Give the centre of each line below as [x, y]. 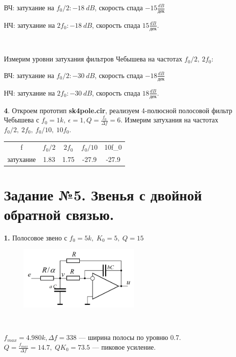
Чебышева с [22, 120]
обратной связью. [59, 214]
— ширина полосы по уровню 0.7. [130, 337]
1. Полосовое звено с [36, 237]
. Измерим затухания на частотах [169, 120]
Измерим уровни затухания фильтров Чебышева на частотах [93, 59]
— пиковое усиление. [124, 347]
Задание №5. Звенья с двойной [103, 195]
